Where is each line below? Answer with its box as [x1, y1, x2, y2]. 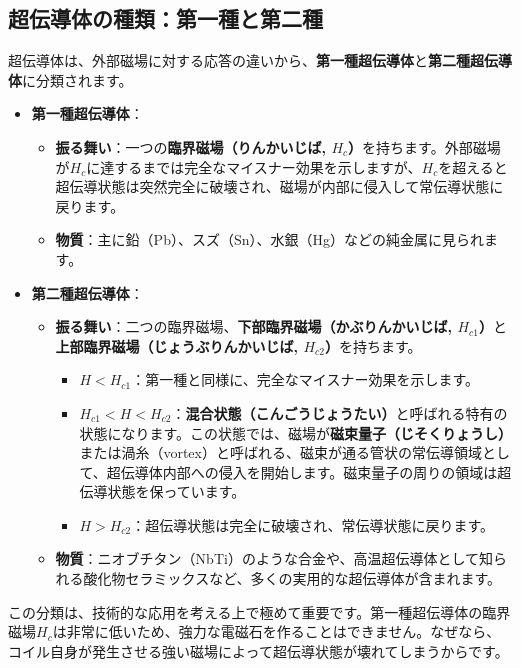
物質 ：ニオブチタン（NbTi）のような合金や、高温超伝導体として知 [55, 548, 494, 569]
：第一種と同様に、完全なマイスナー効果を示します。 [131, 369, 480, 390]
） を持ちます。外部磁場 [348, 136, 501, 157]
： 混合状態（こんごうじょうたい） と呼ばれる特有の [171, 402, 508, 423]
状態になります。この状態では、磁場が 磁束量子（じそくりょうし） [79, 422, 512, 443]
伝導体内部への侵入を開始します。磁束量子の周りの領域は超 [120, 461, 512, 482]
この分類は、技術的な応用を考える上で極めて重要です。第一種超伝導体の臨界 [8, 601, 511, 622]
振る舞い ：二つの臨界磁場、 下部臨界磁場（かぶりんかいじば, [55, 316, 453, 337]
